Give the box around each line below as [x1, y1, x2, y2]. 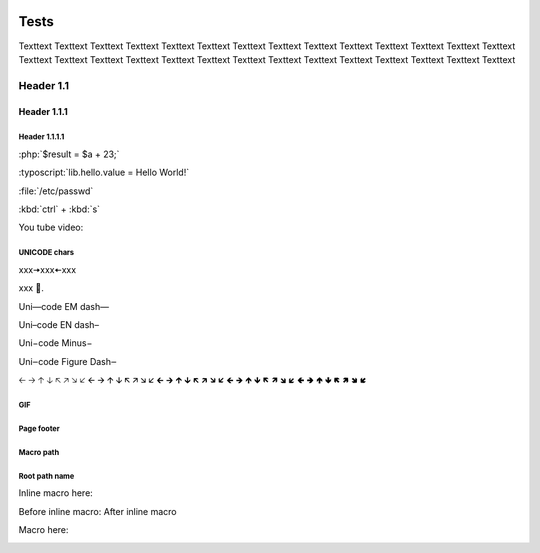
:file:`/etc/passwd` [18, 185, 94, 197]
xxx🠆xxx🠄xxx [18, 263, 77, 275]
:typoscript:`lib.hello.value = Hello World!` [18, 166, 190, 179]
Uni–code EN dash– [18, 318, 100, 330]
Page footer [18, 423, 60, 434]
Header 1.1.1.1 [18, 132, 65, 142]
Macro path [18, 447, 60, 457]
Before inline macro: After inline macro [18, 505, 177, 517]
